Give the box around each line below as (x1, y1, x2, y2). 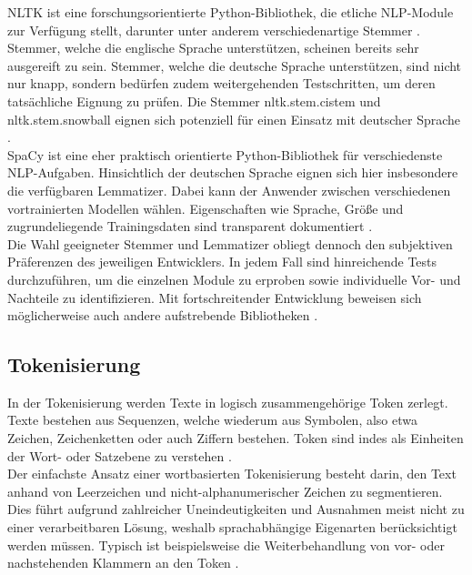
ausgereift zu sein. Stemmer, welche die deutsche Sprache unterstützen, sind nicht (7, 55, 462, 75)
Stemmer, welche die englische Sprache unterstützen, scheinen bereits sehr (7, 38, 419, 57)
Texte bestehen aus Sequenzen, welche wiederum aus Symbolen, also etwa (7, 410, 418, 429)
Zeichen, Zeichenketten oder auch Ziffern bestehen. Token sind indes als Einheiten (7, 429, 464, 448)
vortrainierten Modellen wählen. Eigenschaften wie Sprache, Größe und (7, 198, 404, 217)
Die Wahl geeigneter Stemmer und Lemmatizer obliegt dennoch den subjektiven (7, 234, 453, 253)
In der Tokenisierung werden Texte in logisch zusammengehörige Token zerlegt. (7, 392, 448, 411)
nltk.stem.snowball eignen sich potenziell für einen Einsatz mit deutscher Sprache (7, 109, 461, 128)
